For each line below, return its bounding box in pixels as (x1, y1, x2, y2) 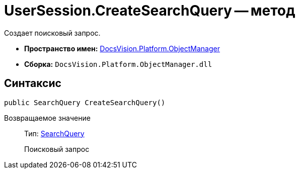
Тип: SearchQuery (24, 129, 85, 138)
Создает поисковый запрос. (4, 28, 101, 37)
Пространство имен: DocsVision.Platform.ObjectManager (24, 44, 220, 53)
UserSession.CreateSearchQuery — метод (4, 2, 295, 19)
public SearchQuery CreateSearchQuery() (4, 98, 166, 107)
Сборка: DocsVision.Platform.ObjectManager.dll (24, 59, 212, 68)
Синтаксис (4, 77, 61, 90)
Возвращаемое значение (4, 113, 91, 122)
